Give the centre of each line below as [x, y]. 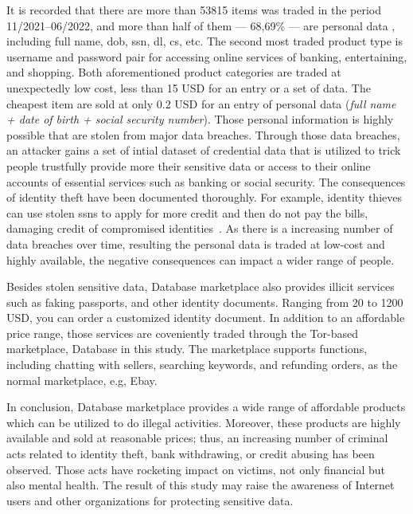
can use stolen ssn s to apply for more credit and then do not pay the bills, [187, 212]
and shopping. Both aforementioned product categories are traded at [174, 72]
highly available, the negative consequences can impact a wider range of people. [201, 259]
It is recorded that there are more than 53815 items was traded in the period [194, 10]
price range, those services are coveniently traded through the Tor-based [182, 333]
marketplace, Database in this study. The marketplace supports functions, [187, 349]
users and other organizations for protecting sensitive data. [150, 500]
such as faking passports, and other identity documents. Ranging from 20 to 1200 [205, 302]
